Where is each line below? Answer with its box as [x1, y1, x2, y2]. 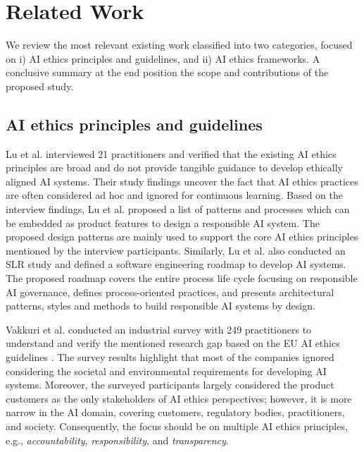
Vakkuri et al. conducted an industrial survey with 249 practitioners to [6, 322, 312, 336]
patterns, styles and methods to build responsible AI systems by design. [6, 298, 315, 313]
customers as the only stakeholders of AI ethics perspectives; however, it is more [6, 391, 352, 405]
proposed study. [6, 78, 74, 93]
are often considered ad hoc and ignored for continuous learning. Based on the [6, 188, 343, 202]
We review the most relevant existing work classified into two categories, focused [6, 37, 353, 52]
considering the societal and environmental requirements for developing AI [6, 363, 327, 378]
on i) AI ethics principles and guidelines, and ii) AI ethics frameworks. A [6, 51, 320, 66]
